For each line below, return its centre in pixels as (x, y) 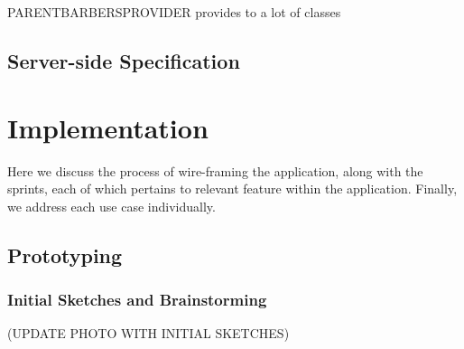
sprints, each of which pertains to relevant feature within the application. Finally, (232, 189)
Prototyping (65, 255)
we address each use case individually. (111, 206)
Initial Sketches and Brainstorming (137, 299)
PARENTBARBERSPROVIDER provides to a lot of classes (174, 12)
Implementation (108, 127)
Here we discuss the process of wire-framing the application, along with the (215, 170)
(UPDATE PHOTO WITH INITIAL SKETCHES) (148, 333)
